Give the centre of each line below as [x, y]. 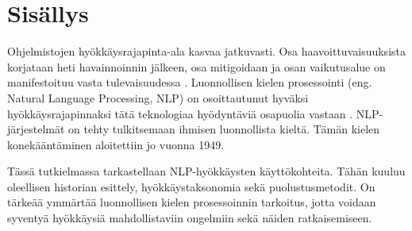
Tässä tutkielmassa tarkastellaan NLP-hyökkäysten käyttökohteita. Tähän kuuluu [206, 171]
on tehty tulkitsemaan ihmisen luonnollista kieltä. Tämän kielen [224, 129]
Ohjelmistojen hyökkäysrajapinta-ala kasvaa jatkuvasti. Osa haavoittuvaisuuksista [206, 51]
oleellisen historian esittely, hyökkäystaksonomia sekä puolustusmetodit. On [191, 186]
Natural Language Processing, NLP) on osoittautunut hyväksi [158, 97]
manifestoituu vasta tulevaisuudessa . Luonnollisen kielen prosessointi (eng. [190, 82]
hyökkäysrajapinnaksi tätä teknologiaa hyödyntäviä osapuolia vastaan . [180, 113]
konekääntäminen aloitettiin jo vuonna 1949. [116, 144]
